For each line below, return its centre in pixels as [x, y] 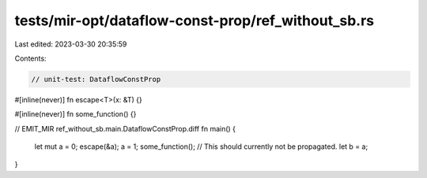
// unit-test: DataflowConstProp [96, 79]
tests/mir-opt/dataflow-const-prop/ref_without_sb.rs [195, 20]
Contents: [30, 58]
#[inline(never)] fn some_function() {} [76, 114]
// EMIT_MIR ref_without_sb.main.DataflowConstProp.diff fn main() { [125, 128]
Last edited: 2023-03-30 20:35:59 [71, 44]
